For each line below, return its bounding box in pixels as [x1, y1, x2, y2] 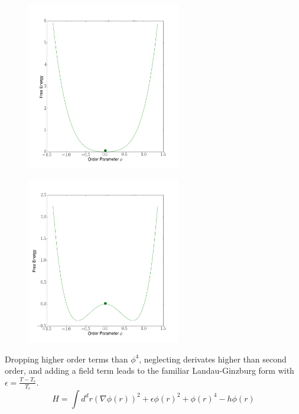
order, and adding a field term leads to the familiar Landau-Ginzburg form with [5, 364, 294, 377]
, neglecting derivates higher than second [139, 352, 287, 365]
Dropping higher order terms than [5, 352, 128, 365]
